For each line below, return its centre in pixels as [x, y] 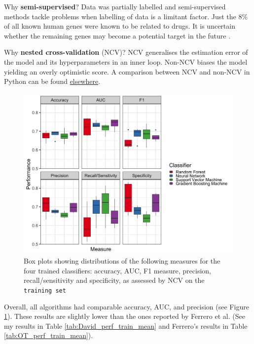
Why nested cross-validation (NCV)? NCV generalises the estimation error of [126, 52]
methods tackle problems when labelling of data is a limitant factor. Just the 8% [126, 16]
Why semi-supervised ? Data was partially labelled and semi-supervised [115, 6]
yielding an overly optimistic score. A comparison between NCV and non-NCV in [127, 71]
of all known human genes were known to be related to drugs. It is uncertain [120, 26]
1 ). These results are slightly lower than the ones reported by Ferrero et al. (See [125, 316]
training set [45, 290]
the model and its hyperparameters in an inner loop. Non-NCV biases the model [126, 61]
